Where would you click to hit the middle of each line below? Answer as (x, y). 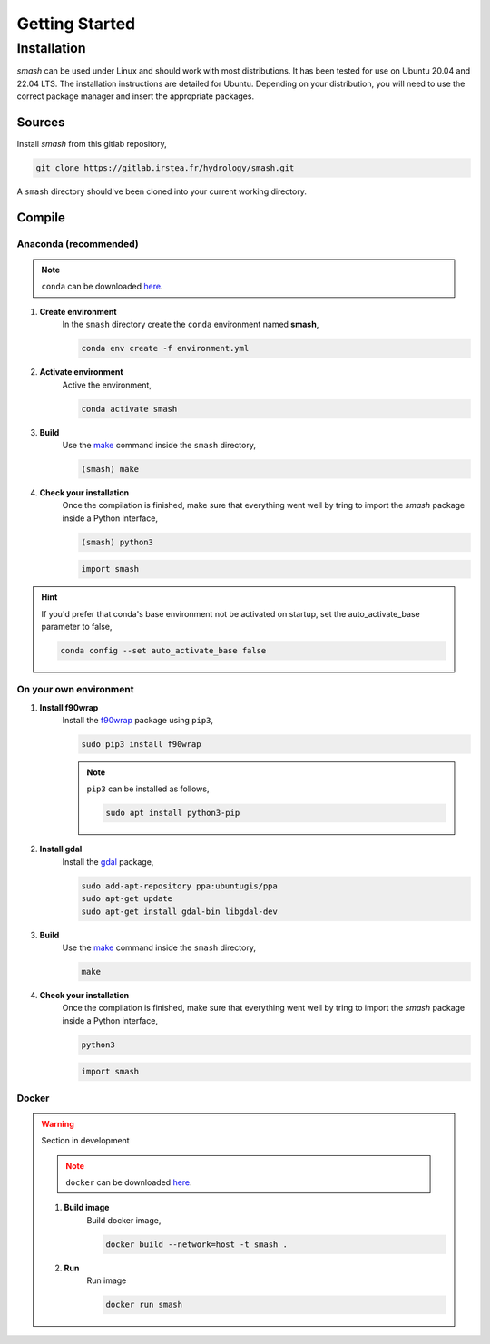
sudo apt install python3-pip (173, 813)
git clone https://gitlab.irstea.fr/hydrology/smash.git (165, 168)
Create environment (78, 311)
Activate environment (81, 372)
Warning (58, 1123)
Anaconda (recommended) (78, 243)
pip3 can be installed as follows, (148, 789)
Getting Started (76, 24)
